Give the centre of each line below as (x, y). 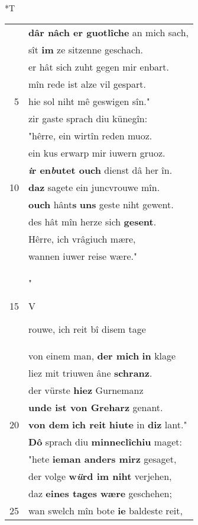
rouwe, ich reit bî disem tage (87, 329)
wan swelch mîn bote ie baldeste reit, (106, 510)
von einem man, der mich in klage (102, 355)
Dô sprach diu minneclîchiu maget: (105, 441)
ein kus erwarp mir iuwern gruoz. (97, 152)
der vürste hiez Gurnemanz (86, 390)
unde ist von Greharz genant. (96, 407)
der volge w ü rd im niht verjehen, (100, 476)
